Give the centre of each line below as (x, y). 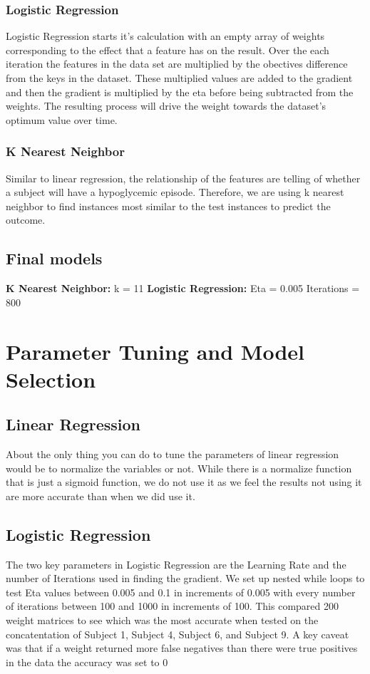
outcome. (26, 220)
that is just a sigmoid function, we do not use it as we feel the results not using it (184, 482)
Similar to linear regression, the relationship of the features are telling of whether (183, 178)
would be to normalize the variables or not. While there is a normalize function (179, 468)
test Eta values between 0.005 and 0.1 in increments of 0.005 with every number (181, 592)
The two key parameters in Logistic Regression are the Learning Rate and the (176, 564)
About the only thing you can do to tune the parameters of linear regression (173, 454)
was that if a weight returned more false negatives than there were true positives (182, 648)
